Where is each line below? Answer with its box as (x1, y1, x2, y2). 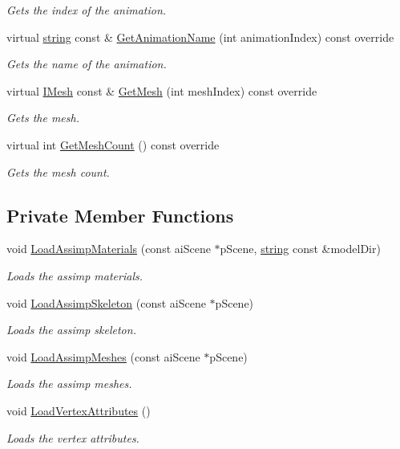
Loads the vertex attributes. (6, 429, 139, 446)
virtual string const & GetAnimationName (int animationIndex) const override (6, 28, 394, 45)
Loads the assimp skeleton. (6, 321, 136, 338)
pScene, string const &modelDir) (220, 240, 381, 257)
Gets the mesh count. (6, 163, 110, 180)
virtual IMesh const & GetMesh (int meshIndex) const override (6, 82, 317, 99)
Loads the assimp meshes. (6, 375, 132, 392)
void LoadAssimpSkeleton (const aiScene (6, 294, 206, 311)
